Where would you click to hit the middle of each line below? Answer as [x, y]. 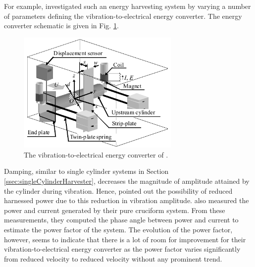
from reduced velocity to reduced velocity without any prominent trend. [113, 258]
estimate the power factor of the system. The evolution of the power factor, [118, 229]
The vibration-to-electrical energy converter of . [96, 154]
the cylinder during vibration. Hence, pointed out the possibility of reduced [118, 190]
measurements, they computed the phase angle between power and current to [121, 220]
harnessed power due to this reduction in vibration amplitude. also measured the [127, 200]
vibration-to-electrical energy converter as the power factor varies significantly [122, 249]
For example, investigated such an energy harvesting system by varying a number [127, 6]
